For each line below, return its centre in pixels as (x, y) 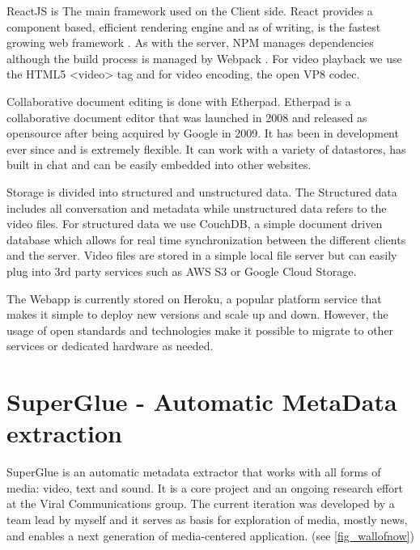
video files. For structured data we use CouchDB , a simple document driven (195, 224)
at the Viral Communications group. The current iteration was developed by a (201, 503)
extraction (64, 433)
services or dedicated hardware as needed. (110, 346)
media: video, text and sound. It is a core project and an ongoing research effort (205, 487)
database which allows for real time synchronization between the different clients (206, 239)
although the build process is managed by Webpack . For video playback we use (204, 58)
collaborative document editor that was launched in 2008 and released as (187, 117)
